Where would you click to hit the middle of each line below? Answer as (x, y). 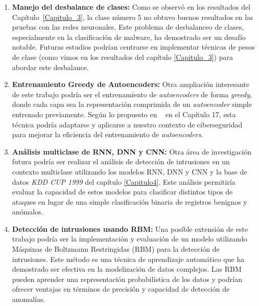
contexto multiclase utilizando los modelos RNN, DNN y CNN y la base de (129, 171)
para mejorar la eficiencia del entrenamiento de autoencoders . (108, 134)
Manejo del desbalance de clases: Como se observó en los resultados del (131, 7)
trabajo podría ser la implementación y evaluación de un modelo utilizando (129, 239)
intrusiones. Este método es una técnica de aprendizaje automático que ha (128, 259)
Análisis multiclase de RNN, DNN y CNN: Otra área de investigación (132, 151)
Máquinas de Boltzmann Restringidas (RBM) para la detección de (116, 249)
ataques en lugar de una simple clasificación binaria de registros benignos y (129, 201)
